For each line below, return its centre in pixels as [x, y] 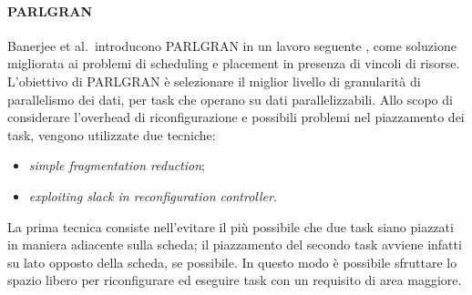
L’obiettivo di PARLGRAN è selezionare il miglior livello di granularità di [214, 81]
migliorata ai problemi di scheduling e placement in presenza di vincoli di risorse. [234, 63]
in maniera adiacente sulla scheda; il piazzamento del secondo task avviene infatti [235, 244]
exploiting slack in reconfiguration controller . [153, 195]
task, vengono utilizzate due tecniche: [112, 134]
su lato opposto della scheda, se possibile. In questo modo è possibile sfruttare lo [232, 262]
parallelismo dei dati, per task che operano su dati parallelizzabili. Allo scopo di [230, 99]
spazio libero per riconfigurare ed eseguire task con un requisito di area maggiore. [235, 280]
